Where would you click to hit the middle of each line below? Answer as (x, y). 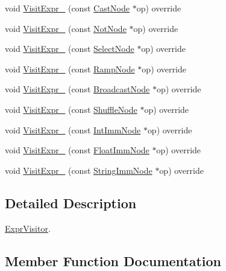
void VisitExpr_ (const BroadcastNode (77, 89)
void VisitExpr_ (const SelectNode (70, 49)
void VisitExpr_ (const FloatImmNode (77, 150)
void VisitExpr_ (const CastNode (67, 8)
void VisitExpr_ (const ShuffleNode (71, 109)
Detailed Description (71, 202)
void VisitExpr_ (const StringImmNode (79, 170)
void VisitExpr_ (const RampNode (70, 69)
